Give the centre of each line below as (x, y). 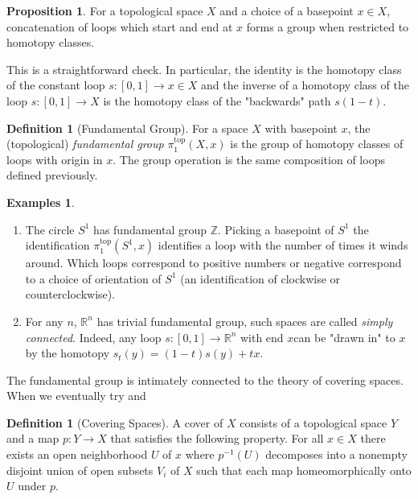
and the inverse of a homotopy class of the (305, 85)
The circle (50, 229)
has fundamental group (150, 229)
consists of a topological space (313, 422)
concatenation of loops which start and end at (120, 26)
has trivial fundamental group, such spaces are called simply (245, 321)
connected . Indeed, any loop (93, 337)
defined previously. (52, 175)
